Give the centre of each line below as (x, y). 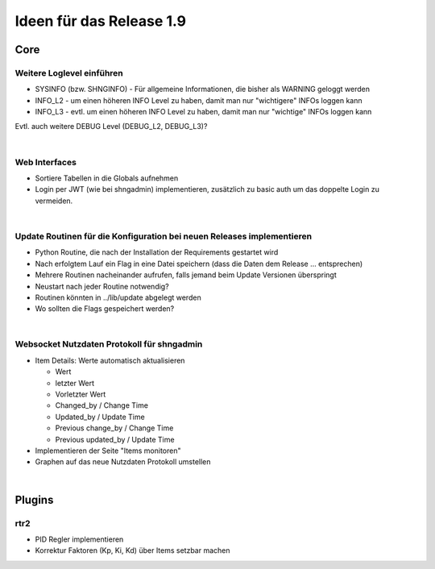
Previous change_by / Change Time (114, 428)
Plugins (34, 500)
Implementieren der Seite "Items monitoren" (108, 451)
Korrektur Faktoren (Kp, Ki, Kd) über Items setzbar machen (133, 550)
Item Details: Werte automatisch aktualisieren (110, 360)
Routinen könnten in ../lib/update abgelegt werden (118, 297)
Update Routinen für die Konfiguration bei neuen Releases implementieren (164, 236)
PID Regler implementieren (79, 539)
